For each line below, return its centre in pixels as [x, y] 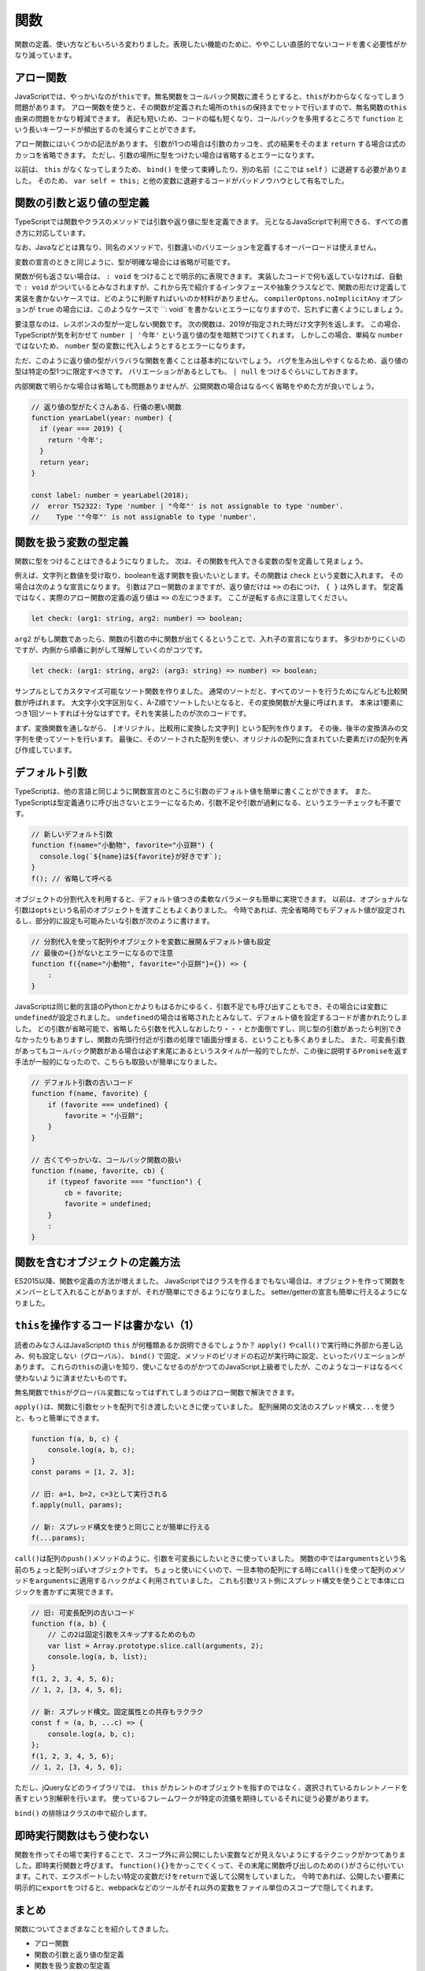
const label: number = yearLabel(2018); [110, 495]
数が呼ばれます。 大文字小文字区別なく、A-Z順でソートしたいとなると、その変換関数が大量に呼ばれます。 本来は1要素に [209, 702]
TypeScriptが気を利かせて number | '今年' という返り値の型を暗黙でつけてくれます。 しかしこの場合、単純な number [209, 335]
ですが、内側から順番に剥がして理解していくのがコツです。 [111, 650]
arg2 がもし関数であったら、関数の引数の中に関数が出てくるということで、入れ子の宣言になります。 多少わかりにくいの [210, 639]
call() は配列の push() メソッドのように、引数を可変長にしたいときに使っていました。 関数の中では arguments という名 [211, 1559]
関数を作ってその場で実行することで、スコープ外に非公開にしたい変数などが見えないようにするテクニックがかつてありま [210, 1854]
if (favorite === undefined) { [108, 1105]
